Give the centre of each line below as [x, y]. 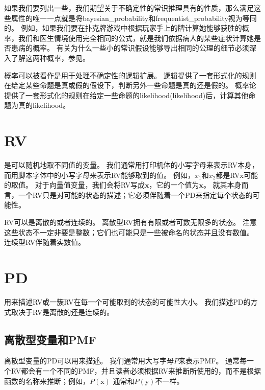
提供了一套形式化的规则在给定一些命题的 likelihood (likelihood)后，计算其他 [126, 95]
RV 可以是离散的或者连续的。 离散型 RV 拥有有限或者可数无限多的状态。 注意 [130, 222]
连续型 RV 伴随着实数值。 [45, 242]
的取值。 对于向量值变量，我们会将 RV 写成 [74, 185]
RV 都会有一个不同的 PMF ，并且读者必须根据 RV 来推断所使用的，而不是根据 [136, 370]
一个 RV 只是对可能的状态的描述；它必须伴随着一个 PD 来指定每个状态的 [135, 194]
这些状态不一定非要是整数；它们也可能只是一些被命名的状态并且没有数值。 [129, 232]
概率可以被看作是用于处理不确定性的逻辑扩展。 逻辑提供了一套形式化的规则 [130, 75]
